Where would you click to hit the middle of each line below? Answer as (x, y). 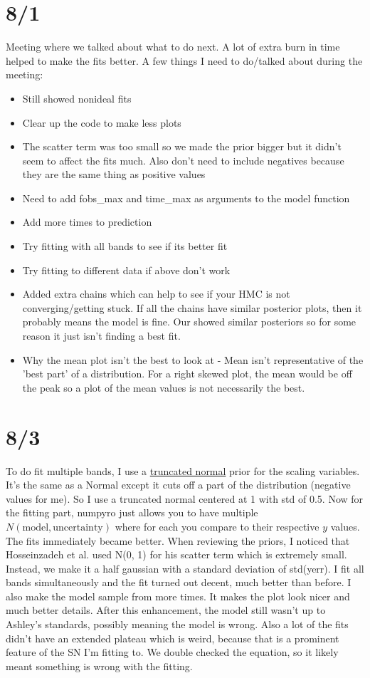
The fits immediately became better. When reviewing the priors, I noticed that (178, 540)
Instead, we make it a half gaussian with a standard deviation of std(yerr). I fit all (185, 568)
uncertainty (78, 527)
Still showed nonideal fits (77, 98)
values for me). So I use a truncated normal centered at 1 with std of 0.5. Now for (185, 498)
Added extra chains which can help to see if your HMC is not (156, 294)
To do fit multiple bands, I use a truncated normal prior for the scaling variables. (183, 470)
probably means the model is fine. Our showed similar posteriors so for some (189, 322)
